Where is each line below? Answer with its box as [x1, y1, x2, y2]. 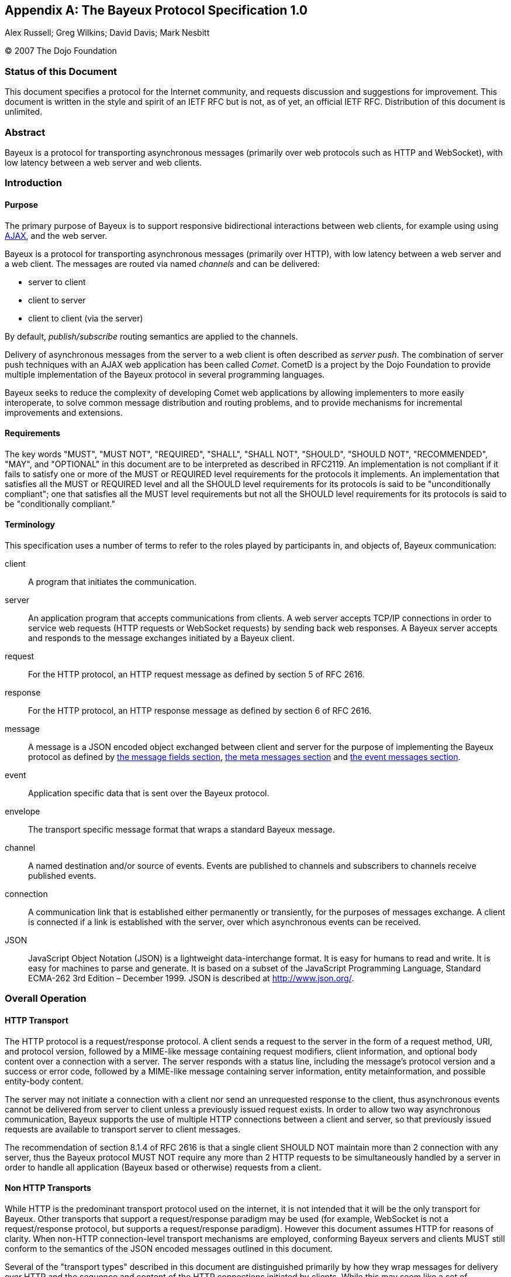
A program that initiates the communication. [28, 576, 197, 587]
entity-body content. [5, 1076, 84, 1086]
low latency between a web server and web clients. [5, 157, 202, 167]
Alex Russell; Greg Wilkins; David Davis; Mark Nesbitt [5, 28, 210, 38]
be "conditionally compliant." [5, 498, 115, 509]
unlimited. [5, 107, 43, 117]
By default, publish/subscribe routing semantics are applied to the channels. [5, 331, 298, 341]
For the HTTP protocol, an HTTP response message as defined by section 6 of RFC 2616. [28, 705, 372, 715]
